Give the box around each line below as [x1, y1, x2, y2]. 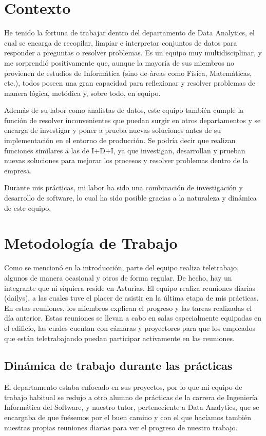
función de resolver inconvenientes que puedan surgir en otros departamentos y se [4, 114, 261, 125]
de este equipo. [4, 202, 51, 213]
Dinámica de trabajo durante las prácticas [4, 358, 233, 373]
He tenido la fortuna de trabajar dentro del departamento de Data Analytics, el [4, 27, 255, 38]
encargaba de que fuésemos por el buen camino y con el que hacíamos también [4, 412, 251, 423]
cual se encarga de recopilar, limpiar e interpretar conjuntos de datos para [4, 37, 237, 48]
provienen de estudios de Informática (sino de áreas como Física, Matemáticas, [4, 67, 252, 78]
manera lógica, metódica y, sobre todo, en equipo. [4, 87, 161, 98]
